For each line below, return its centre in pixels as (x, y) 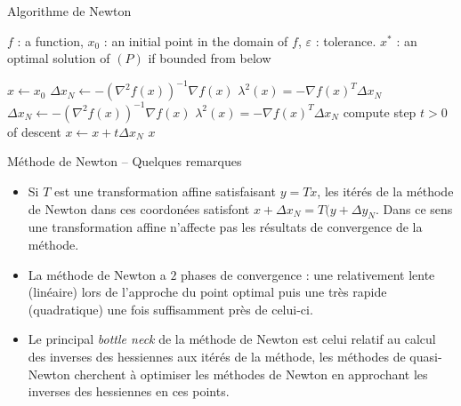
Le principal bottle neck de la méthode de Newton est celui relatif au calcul (232, 339)
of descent (34, 131)
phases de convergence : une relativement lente (308, 274)
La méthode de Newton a (97, 274)
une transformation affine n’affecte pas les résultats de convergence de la (225, 227)
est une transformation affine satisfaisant (165, 191)
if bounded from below (210, 58)
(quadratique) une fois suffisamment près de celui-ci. (170, 309)
